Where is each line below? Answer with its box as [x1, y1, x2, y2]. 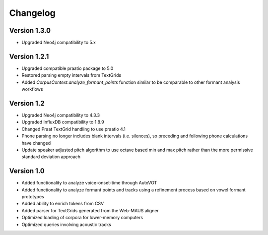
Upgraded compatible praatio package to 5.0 [21, 65, 114, 71]
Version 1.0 [9, 167, 45, 176]
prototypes [21, 194, 44, 200]
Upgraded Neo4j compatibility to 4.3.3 [21, 112, 100, 118]
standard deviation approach [21, 154, 81, 160]
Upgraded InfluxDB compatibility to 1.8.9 [21, 119, 104, 125]
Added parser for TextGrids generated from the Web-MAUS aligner [21, 207, 159, 213]
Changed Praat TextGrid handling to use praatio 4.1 [21, 126, 126, 132]
